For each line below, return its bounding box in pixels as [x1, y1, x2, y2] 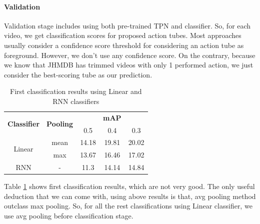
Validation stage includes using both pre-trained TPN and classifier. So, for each [4, 20, 251, 30]
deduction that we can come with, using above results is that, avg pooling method [4, 190, 256, 201]
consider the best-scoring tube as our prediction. [4, 69, 152, 79]
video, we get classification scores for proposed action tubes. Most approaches [4, 30, 241, 40]
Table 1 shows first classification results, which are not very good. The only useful [4, 181, 255, 191]
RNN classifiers [52, 95, 99, 106]
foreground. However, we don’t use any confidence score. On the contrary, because [4, 49, 255, 60]
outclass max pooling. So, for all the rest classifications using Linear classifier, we [4, 200, 252, 211]
